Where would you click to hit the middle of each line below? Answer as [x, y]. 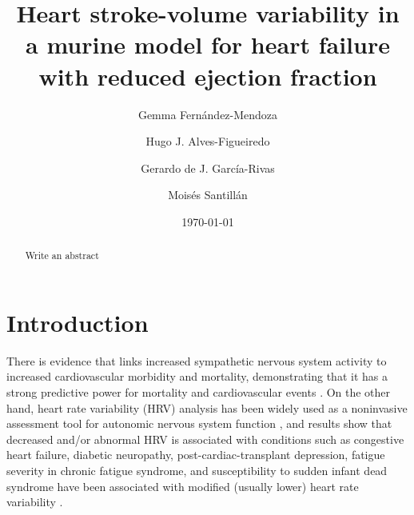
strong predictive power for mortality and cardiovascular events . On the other [199, 392]
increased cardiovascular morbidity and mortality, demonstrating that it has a [197, 376]
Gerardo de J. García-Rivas [208, 168]
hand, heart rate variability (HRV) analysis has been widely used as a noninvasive [207, 407]
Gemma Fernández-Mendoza [208, 114]
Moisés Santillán [208, 195]
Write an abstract [62, 256]
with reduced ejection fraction [208, 76]
